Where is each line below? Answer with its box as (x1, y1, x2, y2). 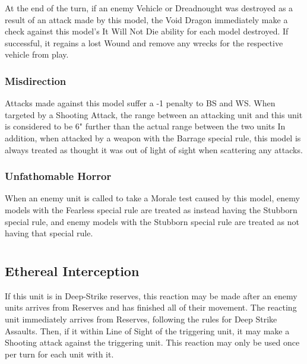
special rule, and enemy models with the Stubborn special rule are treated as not (5, 215, 299, 227)
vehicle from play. (5, 48, 69, 61)
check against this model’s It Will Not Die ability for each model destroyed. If (5, 25, 289, 37)
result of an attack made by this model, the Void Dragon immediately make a (5, 13, 288, 26)
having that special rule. (5, 227, 93, 239)
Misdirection (5, 73, 67, 88)
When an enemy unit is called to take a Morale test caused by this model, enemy (5, 192, 300, 204)
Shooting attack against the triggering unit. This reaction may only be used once (5, 336, 300, 349)
